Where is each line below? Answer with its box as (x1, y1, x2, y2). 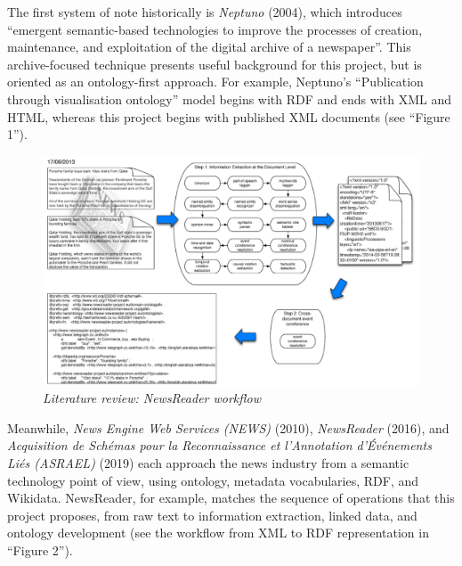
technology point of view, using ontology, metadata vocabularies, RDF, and (7, 471, 419, 489)
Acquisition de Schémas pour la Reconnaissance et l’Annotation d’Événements (7, 436, 432, 455)
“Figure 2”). (7, 541, 73, 560)
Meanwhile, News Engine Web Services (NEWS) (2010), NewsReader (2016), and (7, 418, 450, 437)
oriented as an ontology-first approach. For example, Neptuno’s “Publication (7, 72, 424, 91)
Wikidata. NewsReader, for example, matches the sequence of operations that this (7, 488, 455, 507)
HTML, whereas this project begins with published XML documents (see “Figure (7, 107, 450, 126)
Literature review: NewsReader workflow (43, 389, 261, 407)
